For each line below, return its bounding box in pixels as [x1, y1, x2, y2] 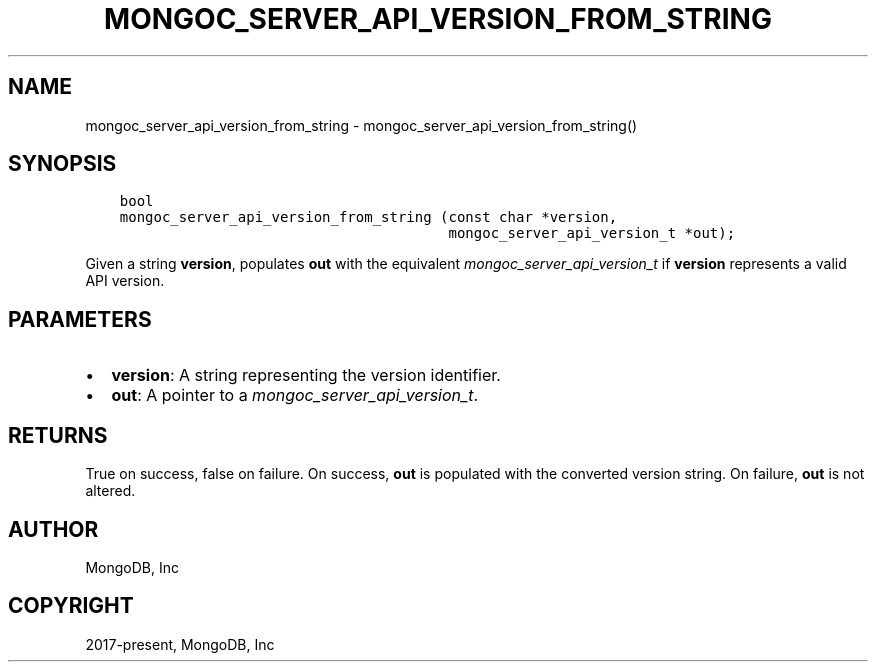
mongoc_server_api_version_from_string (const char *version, [119, 209, 618, 226]
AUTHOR [8, 516, 99, 542]
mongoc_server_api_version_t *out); [448, 225, 736, 242]
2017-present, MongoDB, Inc [85, 635, 275, 653]
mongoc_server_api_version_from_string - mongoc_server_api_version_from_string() [85, 116, 638, 134]
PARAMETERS [8, 306, 152, 332]
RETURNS [8, 422, 108, 448]
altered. [85, 482, 136, 500]
